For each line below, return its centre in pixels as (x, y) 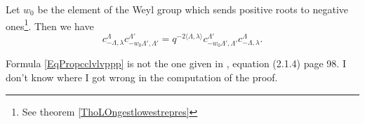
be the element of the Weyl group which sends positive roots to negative (193, 9)
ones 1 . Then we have (50, 25)
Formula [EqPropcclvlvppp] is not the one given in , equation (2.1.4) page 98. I (176, 63)
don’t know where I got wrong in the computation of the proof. (142, 77)
